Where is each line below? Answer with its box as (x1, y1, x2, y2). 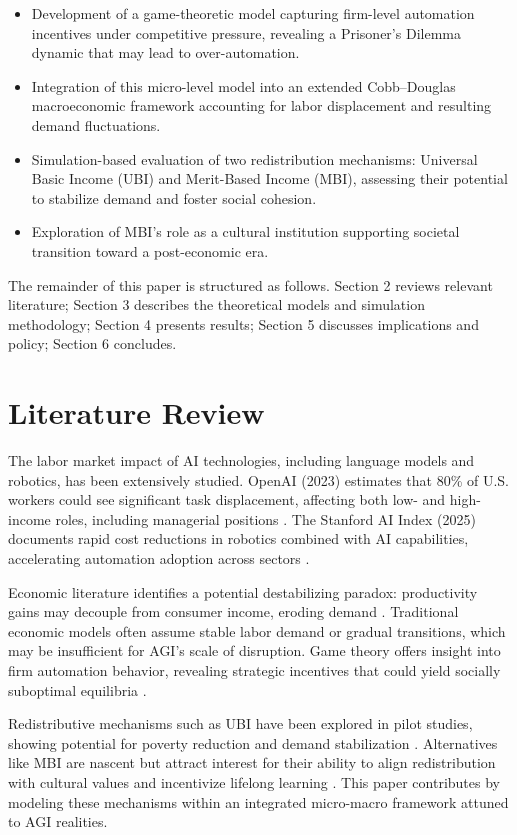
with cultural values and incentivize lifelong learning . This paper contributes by (8, 771, 500, 792)
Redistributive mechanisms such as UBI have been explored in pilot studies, (8, 713, 473, 734)
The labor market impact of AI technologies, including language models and (8, 450, 475, 471)
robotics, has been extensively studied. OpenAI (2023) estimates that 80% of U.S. (8, 469, 509, 490)
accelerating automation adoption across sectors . (8, 548, 310, 568)
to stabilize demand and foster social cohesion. (31, 187, 317, 208)
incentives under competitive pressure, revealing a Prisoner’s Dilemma (31, 22, 461, 43)
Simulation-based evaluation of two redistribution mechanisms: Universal (31, 148, 478, 169)
